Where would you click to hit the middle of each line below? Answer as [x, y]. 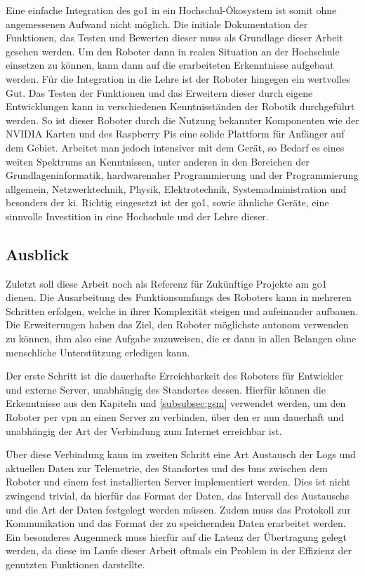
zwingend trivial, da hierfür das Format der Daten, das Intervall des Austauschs [178, 496]
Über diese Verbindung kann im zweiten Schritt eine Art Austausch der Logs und [181, 454]
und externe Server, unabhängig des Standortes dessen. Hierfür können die [166, 389]
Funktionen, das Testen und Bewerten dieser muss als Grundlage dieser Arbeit [174, 38]
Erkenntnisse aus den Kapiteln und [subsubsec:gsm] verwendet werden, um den [176, 403]
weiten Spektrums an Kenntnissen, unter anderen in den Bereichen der [158, 161]
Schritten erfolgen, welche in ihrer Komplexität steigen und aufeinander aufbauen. [182, 310]
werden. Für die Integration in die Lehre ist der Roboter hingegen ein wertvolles [178, 78]
